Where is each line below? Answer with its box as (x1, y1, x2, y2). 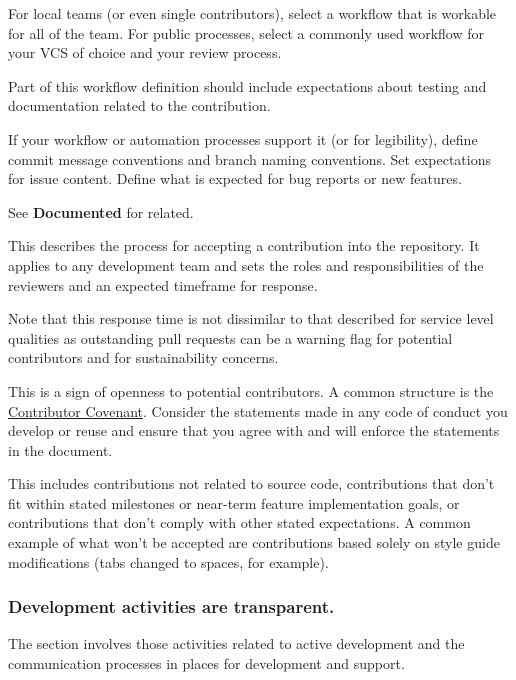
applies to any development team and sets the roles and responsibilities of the (8, 254, 484, 275)
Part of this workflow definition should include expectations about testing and (8, 75, 487, 96)
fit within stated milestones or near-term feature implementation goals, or (8, 492, 460, 513)
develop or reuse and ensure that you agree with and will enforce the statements (8, 420, 500, 441)
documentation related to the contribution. (8, 95, 271, 116)
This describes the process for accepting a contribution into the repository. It (8, 235, 480, 256)
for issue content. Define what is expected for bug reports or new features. (8, 168, 462, 189)
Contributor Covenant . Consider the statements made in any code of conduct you (8, 400, 508, 421)
